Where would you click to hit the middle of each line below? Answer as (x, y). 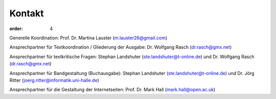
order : (16, 29)
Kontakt (27, 13)
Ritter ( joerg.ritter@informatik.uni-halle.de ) (54, 80)
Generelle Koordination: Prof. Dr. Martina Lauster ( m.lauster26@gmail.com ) (88, 38)
